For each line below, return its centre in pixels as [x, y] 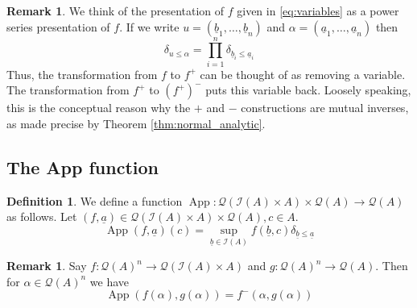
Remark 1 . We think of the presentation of [116, 10]
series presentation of [58, 26]
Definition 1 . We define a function [95, 200]
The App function [83, 166]
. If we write [149, 26]
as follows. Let [42, 216]
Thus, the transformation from [82, 74]
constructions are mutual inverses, [325, 108]
